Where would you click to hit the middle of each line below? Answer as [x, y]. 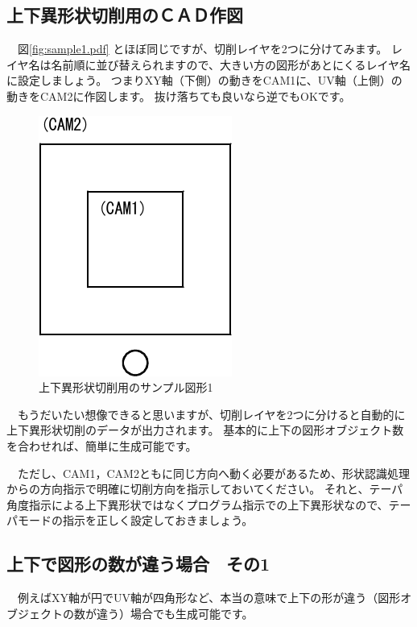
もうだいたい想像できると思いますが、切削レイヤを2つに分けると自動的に [211, 414]
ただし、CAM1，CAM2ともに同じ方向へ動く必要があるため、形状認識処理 [213, 473]
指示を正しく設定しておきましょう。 [158, 520]
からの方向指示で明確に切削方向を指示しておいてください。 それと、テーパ [205, 489]
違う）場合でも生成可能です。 [175, 613]
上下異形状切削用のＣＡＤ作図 [125, 15]
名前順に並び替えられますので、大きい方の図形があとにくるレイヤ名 [231, 64]
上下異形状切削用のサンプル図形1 [126, 387]
